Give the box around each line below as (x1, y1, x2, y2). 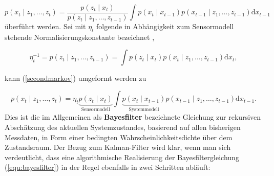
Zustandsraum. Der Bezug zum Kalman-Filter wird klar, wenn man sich (5, 142, 231, 152)
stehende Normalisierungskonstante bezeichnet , (5, 31, 155, 42)
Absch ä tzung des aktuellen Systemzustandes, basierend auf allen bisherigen (5, 122, 241, 133)
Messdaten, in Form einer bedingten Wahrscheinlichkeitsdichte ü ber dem (5, 131, 233, 142)
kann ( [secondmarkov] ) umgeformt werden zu (5, 73, 146, 83)
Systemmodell (129, 106, 159, 112)
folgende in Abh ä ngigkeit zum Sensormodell (96, 21, 234, 32)
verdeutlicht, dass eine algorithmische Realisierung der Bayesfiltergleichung (5, 151, 239, 162)
